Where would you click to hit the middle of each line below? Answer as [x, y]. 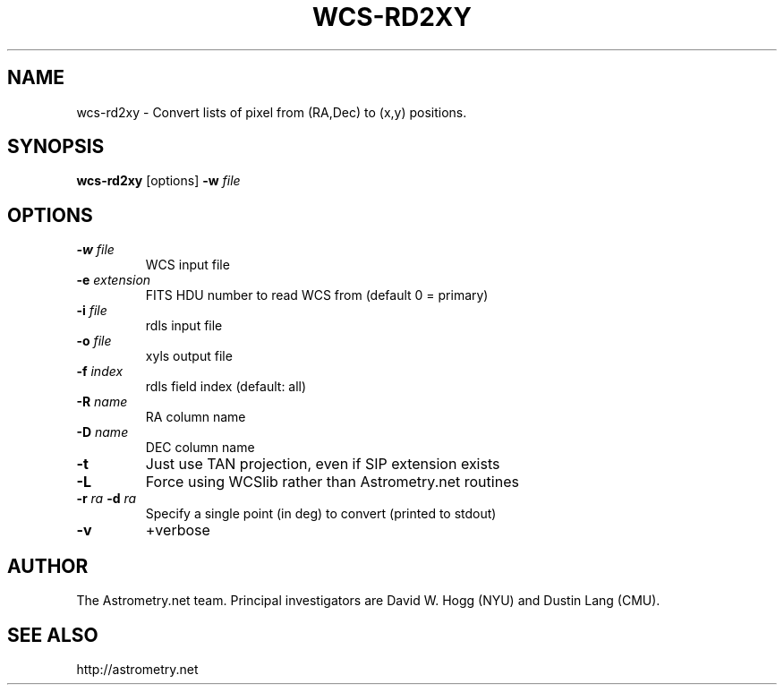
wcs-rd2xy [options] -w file [158, 181]
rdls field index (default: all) [226, 387]
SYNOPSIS [56, 147]
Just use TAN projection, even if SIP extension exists [323, 464]
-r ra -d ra [107, 499]
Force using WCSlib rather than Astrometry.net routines [332, 482]
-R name [102, 402]
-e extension [114, 280]
